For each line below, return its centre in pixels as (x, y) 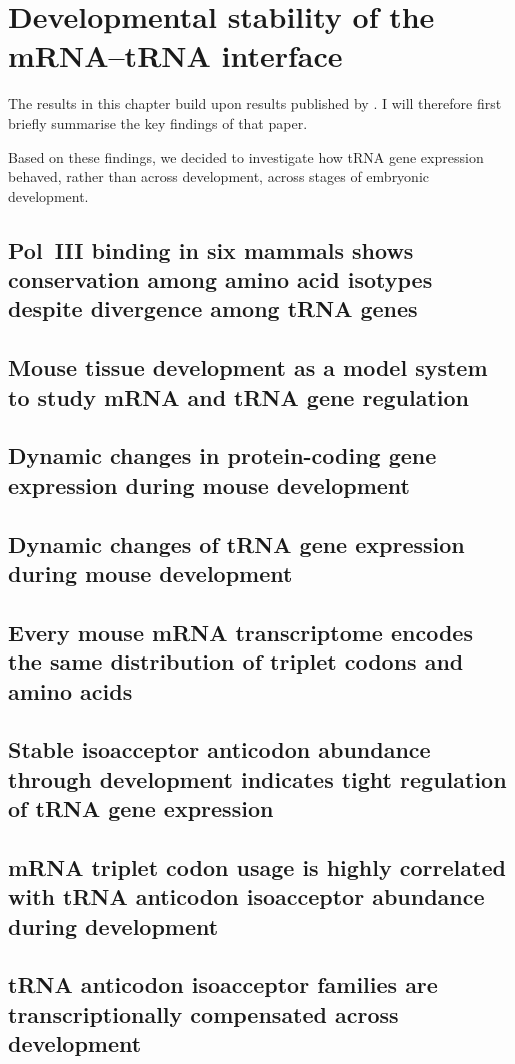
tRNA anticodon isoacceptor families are (223, 984)
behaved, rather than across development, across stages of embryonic (219, 176)
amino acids (70, 690)
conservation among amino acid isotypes (220, 279)
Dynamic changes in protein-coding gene (222, 455)
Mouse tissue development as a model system (248, 367)
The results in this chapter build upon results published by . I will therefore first (255, 103)
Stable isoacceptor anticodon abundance (219, 749)
